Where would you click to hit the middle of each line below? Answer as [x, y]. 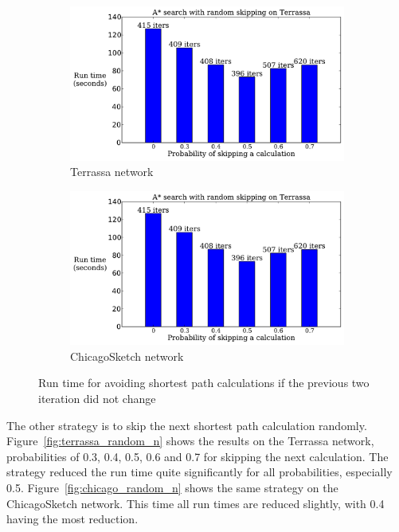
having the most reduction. [72, 519]
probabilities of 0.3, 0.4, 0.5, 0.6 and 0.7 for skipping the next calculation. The [198, 456]
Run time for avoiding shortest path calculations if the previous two [204, 383]
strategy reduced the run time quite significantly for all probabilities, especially [199, 472]
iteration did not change [97, 398]
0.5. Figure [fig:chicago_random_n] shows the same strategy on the [172, 487]
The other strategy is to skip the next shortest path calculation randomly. [187, 425]
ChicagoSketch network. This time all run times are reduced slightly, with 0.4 [196, 503]
